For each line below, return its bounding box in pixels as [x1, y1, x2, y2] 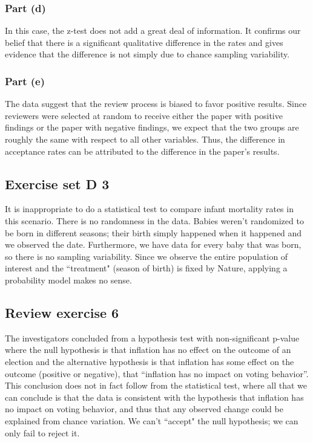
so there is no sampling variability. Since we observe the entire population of [5, 250, 288, 262]
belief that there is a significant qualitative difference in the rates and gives [5, 36, 283, 48]
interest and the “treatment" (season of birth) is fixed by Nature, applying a [5, 262, 288, 274]
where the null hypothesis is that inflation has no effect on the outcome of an [5, 343, 291, 356]
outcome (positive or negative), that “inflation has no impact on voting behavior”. [5, 367, 309, 380]
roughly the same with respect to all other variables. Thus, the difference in [5, 133, 285, 145]
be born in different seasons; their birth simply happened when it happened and [5, 226, 302, 239]
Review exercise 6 [5, 303, 119, 322]
